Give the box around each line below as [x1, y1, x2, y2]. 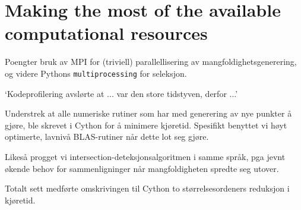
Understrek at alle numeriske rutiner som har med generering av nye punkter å [5, 107, 292, 120]
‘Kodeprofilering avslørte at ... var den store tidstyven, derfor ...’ [5, 87, 238, 99]
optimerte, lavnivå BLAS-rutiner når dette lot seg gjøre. [5, 130, 209, 143]
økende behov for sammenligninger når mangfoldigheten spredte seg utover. [5, 162, 279, 174]
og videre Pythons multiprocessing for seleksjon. [5, 67, 187, 79]
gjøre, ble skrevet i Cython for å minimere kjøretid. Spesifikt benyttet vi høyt [5, 118, 287, 131]
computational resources [5, 21, 208, 45]
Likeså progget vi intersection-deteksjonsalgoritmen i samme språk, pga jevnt [5, 150, 286, 162]
